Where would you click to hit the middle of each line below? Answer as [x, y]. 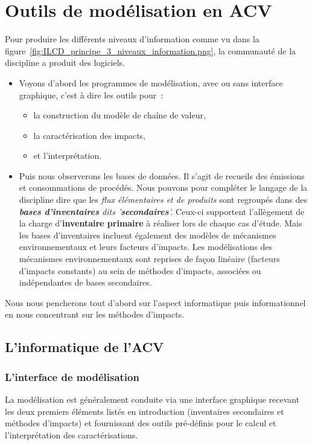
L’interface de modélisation [72, 376]
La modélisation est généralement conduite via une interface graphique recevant [152, 399]
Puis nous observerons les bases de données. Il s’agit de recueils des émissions [162, 175]
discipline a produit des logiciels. [65, 62]
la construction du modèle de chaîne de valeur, [119, 115]
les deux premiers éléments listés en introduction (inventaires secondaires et [145, 411]
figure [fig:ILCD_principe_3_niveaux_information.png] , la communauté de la [151, 50]
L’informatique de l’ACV [84, 347]
